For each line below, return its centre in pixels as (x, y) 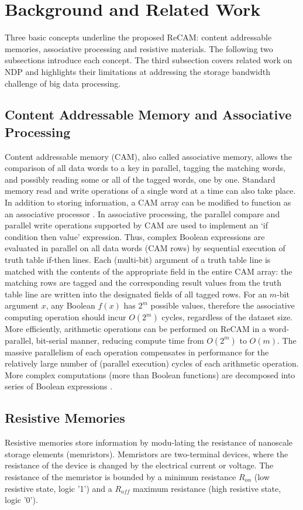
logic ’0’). (21, 500)
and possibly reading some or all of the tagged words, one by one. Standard (140, 179)
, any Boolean (70, 305)
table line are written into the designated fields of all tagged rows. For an (136, 294)
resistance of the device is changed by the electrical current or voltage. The (139, 465)
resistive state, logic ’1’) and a (58, 488)
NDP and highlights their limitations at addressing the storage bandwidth (138, 71)
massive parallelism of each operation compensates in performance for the (137, 352)
